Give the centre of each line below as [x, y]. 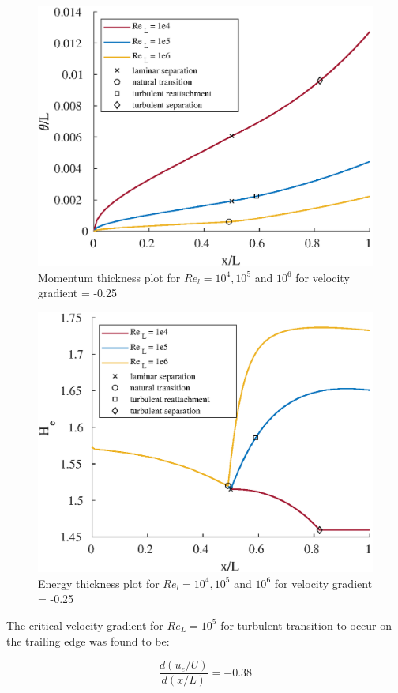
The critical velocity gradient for [85, 625]
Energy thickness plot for [99, 583]
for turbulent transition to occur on [306, 625]
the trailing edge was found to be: [88, 640]
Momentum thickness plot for [109, 277]
